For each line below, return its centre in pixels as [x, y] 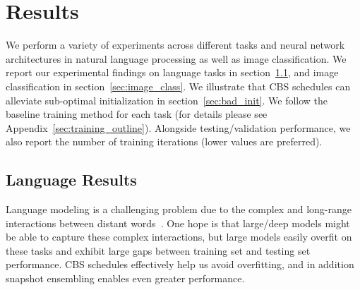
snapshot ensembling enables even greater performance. [125, 278]
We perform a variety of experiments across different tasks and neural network [175, 45]
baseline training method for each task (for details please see [137, 114]
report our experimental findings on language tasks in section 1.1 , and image [172, 72]
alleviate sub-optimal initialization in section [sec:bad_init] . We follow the [167, 100]
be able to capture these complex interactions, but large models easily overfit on [179, 237]
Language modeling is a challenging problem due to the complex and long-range [179, 209]
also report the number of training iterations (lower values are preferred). [164, 141]
